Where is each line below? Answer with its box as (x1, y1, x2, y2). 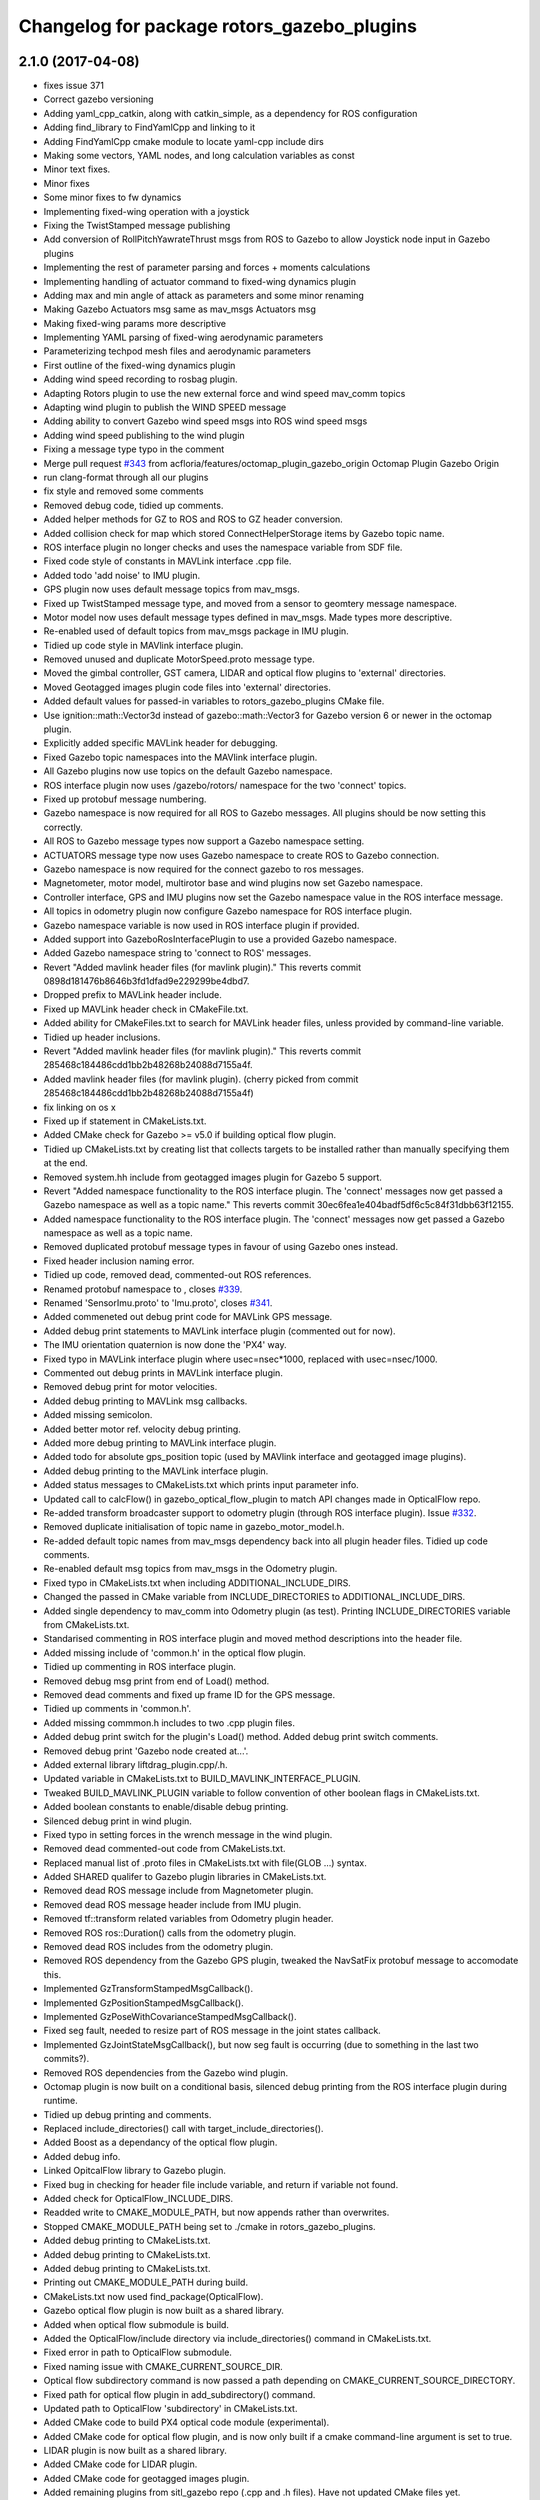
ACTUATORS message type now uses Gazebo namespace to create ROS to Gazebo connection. (43, 849, 440, 861)
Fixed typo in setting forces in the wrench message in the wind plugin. (43, 1828, 333, 1840)
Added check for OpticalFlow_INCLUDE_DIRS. (43, 2193, 234, 2205)
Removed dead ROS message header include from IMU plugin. (43, 1898, 302, 1910)
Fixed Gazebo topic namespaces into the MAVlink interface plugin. (43, 751, 318, 763)
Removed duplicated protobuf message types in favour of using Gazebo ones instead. (43, 1241, 399, 1253)
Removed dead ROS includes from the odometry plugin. (43, 1941, 274, 1953)
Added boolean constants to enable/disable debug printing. (43, 1801, 289, 1813)
